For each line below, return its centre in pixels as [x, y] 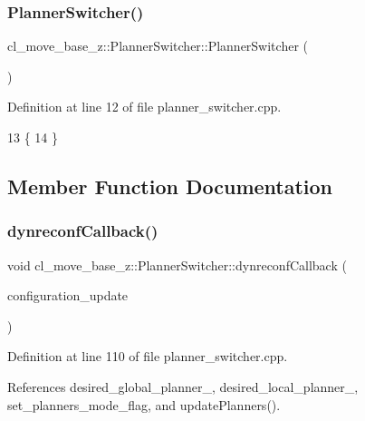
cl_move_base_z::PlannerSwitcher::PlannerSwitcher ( [158, 46]
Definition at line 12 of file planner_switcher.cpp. [144, 107]
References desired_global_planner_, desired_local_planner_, [183, 386]
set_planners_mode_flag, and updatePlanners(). [144, 404]
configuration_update [68, 295]
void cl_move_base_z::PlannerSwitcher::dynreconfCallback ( [177, 264]
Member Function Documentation [170, 186]
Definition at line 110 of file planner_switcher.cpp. [148, 356]
